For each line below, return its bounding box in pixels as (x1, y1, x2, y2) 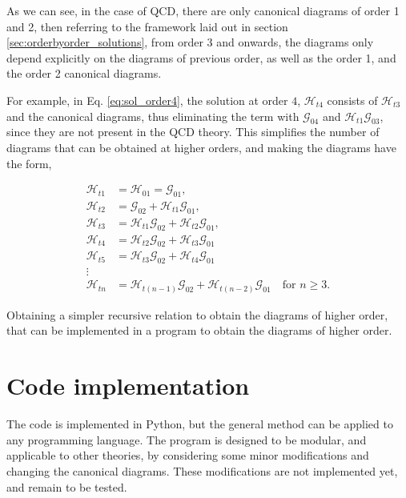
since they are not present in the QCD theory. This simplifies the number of (6, 123, 380, 140)
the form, (6, 155, 52, 171)
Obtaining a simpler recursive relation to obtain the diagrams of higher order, (6, 306, 388, 323)
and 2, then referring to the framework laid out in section (6, 18, 288, 34)
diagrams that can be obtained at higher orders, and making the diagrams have (6, 139, 396, 155)
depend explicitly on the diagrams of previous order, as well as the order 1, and (6, 49, 396, 66)
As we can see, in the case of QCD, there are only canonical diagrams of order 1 (6, 2, 400, 18)
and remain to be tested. (6, 478, 127, 495)
